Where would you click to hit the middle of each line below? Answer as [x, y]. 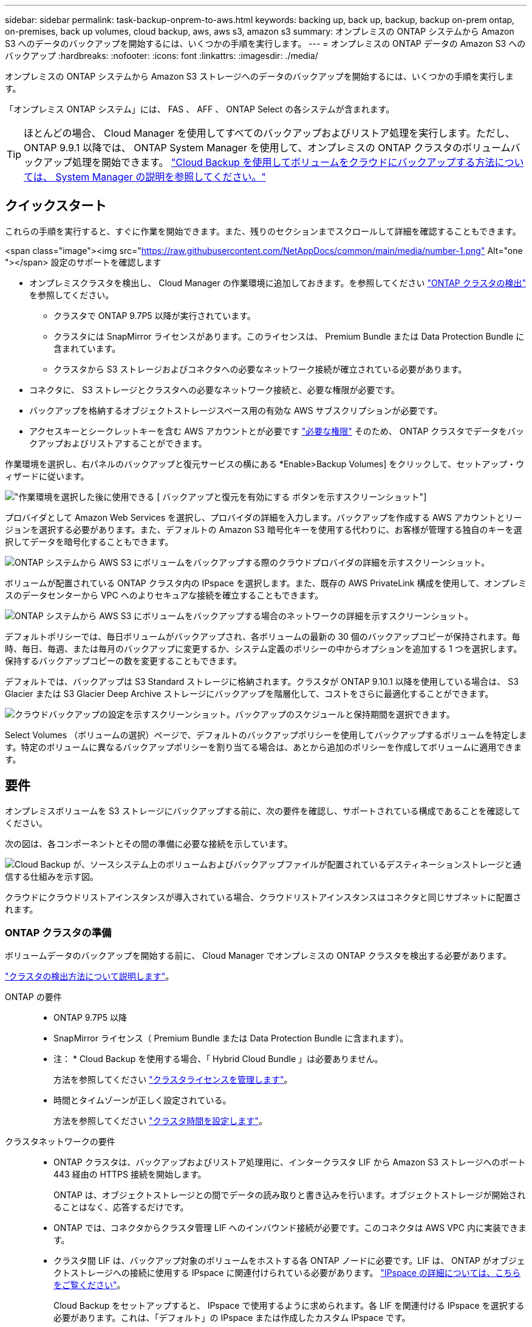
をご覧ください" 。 [90, 1285]
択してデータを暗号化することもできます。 [89, 541]
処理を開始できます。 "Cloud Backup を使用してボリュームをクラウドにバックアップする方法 [284, 162]
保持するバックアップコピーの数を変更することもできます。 [124, 660]
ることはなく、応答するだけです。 [121, 1207]
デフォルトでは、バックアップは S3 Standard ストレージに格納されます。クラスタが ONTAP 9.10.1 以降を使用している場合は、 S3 [262, 681]
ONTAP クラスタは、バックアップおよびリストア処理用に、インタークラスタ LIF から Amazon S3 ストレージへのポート [290, 1162]
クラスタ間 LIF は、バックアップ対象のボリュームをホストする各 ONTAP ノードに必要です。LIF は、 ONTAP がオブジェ [289, 1261]
